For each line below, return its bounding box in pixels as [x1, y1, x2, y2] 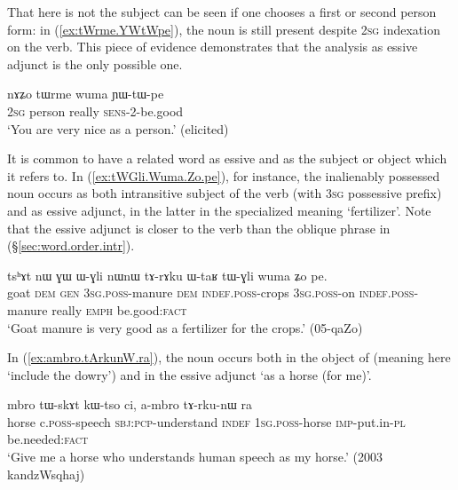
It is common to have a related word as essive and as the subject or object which [7, 149, 447, 168]
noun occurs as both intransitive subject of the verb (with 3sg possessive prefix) [7, 184, 442, 202]
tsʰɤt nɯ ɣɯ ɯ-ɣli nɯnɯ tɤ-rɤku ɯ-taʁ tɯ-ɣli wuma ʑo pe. [7, 265, 328, 284]
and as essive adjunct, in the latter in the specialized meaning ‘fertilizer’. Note [7, 201, 431, 219]
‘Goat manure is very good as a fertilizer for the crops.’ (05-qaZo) [7, 318, 363, 336]
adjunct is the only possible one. [7, 54, 183, 73]
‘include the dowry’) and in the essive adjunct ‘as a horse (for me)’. [7, 365, 372, 383]
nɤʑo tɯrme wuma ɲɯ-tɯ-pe [7, 84, 164, 103]
